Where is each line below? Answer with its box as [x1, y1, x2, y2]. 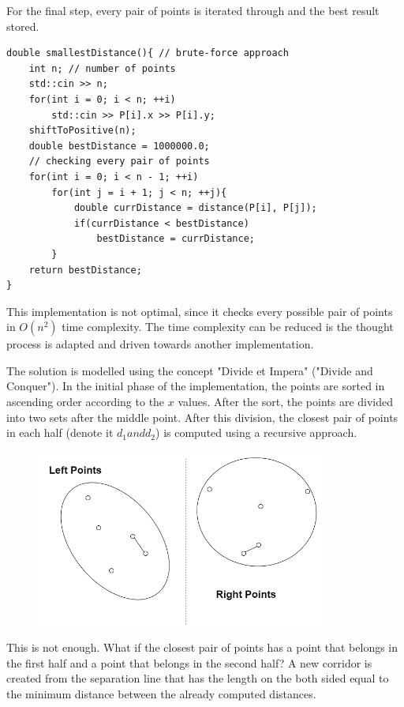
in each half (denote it [6, 424, 114, 441]
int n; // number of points [28, 62, 176, 74]
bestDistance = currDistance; [96, 233, 255, 245]
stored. [6, 17, 39, 34]
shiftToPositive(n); [28, 125, 137, 137]
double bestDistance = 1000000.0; [28, 140, 210, 152]
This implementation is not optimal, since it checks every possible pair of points [6, 303, 393, 319]
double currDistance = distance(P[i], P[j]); [73, 202, 317, 214]
